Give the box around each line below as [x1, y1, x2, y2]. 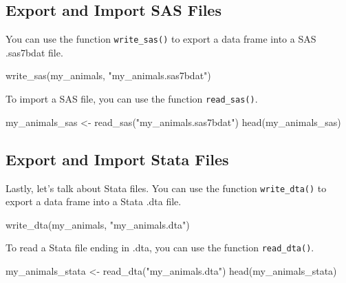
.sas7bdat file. [6, 45, 63, 59]
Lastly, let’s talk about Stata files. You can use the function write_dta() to [6, 180, 327, 195]
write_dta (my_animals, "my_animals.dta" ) [6, 217, 190, 231]
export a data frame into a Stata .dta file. [6, 194, 182, 209]
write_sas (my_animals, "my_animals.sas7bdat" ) [6, 68, 211, 83]
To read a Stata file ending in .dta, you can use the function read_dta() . [6, 240, 314, 255]
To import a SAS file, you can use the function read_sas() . [6, 92, 258, 106]
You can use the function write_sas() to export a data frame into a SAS [6, 32, 316, 46]
